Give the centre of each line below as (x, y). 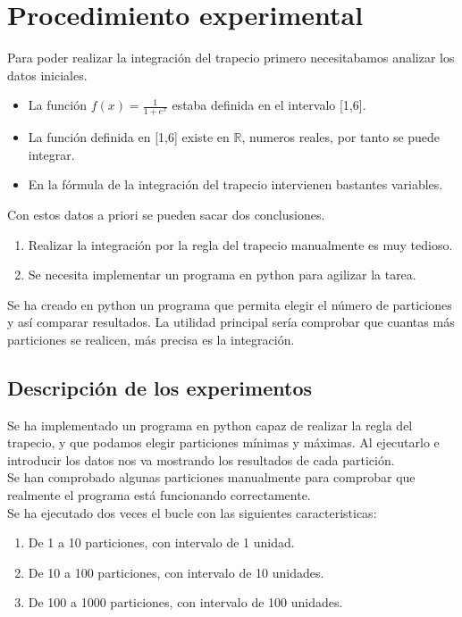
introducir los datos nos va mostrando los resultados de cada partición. (201, 459)
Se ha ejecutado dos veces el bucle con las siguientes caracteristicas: (192, 512)
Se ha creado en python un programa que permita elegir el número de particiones (230, 304)
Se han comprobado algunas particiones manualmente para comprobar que (211, 477)
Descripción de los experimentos (160, 387)
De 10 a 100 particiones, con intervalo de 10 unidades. (176, 572)
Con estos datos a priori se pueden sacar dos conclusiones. (166, 214)
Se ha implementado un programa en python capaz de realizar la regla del (210, 425)
